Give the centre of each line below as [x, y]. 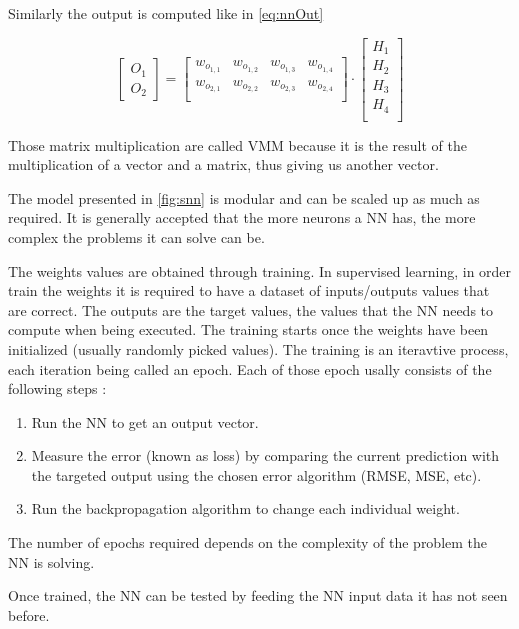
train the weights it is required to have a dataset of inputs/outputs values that [249, 290]
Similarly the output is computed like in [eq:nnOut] [166, 13]
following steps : [57, 388]
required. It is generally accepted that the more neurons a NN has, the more [242, 217]
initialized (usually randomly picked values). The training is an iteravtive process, [258, 348]
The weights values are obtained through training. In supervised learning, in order [260, 270]
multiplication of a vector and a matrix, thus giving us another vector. [223, 164]
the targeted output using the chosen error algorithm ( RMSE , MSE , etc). [256, 474]
